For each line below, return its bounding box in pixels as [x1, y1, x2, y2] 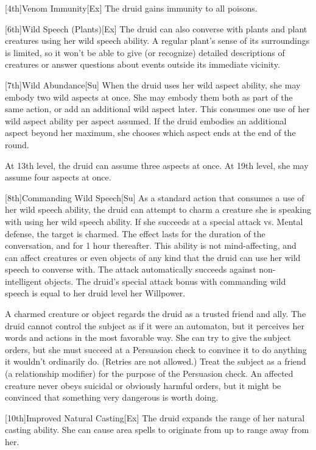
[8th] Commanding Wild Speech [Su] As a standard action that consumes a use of [5, 191, 304, 204]
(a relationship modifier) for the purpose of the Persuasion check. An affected [5, 367, 293, 380]
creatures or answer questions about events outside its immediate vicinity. [5, 58, 280, 71]
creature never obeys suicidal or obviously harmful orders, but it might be [5, 379, 281, 391]
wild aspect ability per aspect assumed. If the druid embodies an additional [5, 114, 287, 127]
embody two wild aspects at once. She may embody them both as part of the [5, 90, 293, 103]
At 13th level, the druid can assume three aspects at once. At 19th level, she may [5, 159, 309, 171]
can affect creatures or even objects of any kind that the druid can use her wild [5, 251, 301, 263]
